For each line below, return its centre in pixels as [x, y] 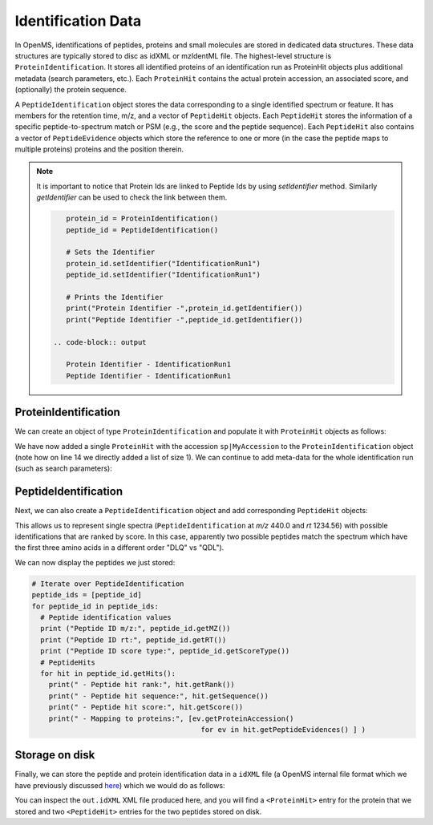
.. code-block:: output [100, 342]
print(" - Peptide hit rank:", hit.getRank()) [142, 685]
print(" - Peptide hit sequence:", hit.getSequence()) [158, 696]
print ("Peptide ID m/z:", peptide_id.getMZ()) [136, 629]
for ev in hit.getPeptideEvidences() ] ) [283, 729]
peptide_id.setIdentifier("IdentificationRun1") [163, 275]
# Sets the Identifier [110, 252]
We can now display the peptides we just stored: [95, 562]
